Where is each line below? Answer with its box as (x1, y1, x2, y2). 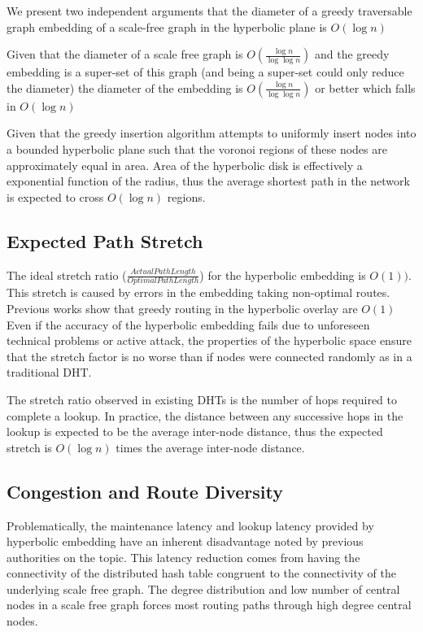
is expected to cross (7, 188, 104, 205)
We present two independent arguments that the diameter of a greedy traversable (7, 2, 412, 19)
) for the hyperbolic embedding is (199, 266, 366, 283)
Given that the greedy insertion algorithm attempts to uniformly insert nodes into (7, 124, 416, 142)
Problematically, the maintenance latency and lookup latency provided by (7, 516, 374, 534)
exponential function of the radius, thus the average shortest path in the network (7, 172, 410, 190)
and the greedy (314, 46, 390, 63)
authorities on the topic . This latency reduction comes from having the (7, 548, 360, 565)
